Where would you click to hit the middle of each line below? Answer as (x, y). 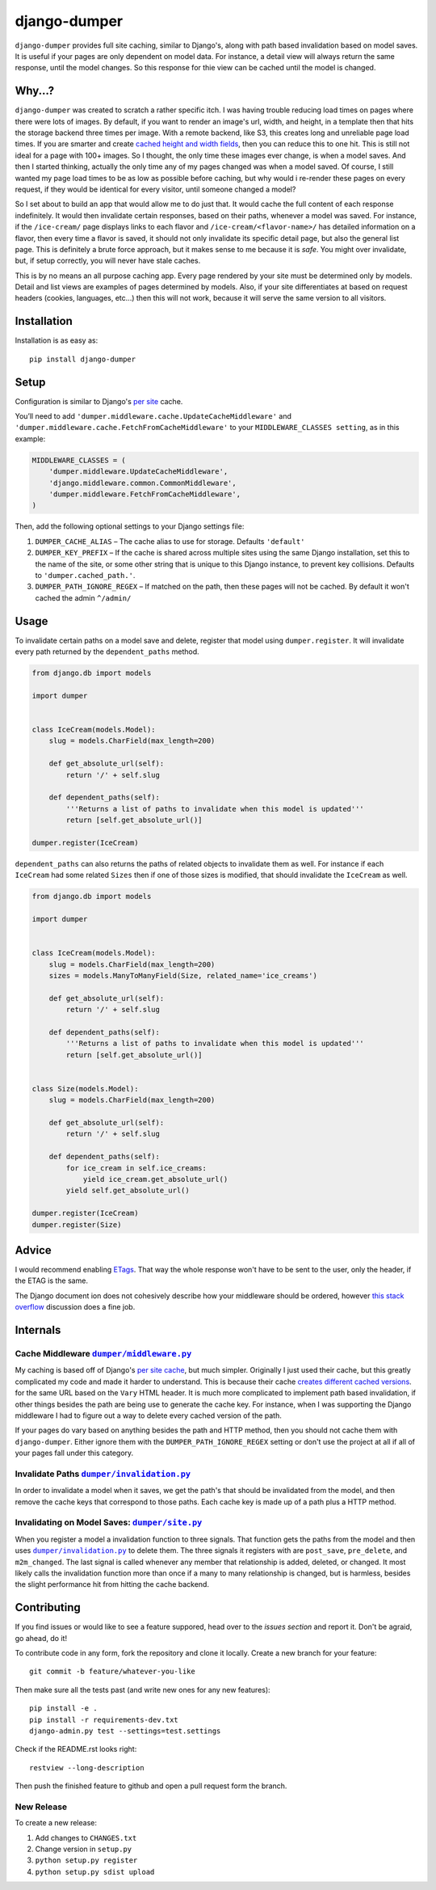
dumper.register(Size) (77, 1224)
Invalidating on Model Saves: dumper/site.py (109, 1522)
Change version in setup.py (84, 1849)
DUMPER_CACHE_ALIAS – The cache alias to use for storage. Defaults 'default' (170, 541)
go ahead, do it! (41, 1638)
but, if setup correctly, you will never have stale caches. (108, 261)
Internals (38, 1330)
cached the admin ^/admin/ (83, 597)
